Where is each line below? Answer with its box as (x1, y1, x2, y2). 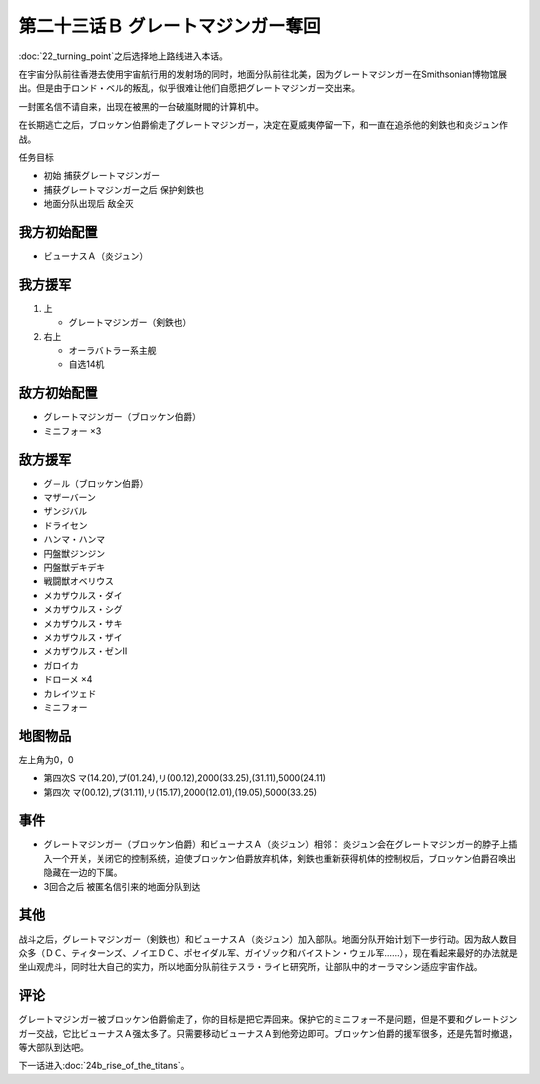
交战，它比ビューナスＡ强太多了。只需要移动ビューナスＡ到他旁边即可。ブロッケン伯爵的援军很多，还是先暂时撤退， (35, 1027, 518, 1039)
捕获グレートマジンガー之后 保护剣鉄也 (43, 183, 204, 195)
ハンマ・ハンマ (43, 533, 105, 545)
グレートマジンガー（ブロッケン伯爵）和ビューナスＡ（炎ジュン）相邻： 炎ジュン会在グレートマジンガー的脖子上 (43, 838, 509, 850)
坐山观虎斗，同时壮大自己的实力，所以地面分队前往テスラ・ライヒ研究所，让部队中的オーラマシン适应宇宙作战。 (18, 961, 483, 973)
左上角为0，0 (18, 753, 74, 765)
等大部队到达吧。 (18, 1041, 89, 1054)
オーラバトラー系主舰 (68, 345, 157, 357)
